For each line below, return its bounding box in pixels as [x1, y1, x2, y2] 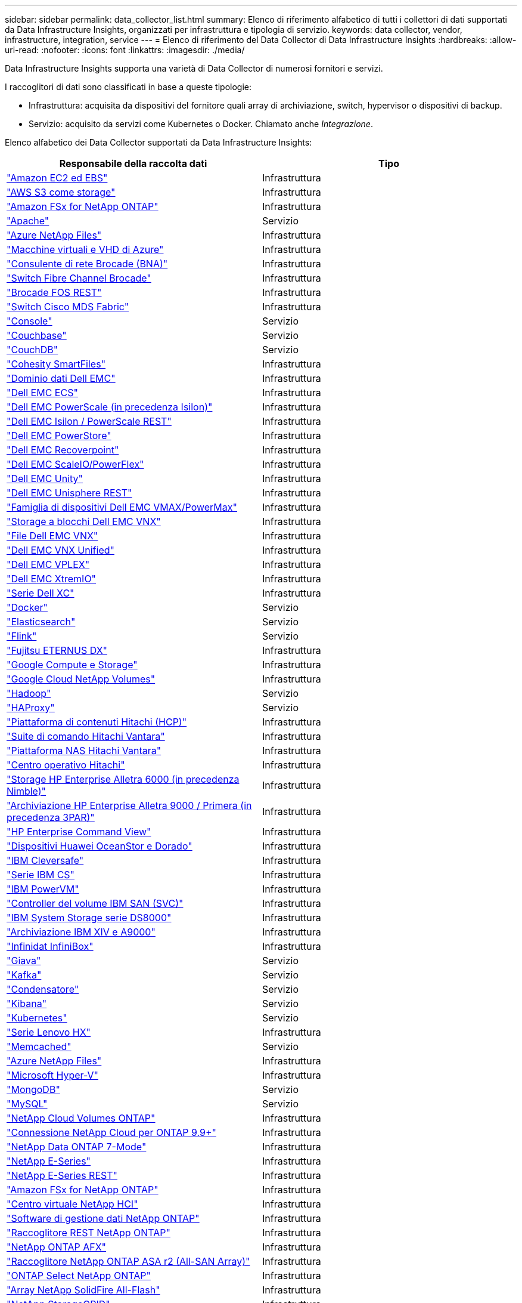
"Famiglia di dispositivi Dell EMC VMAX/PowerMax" [7, 501, 237, 513]
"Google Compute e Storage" [7, 659, 138, 671]
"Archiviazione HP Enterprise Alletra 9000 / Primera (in [7, 799, 252, 811]
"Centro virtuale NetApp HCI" [7, 1198, 138, 1210]
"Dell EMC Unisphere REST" [7, 487, 132, 499]
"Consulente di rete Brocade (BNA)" [7, 258, 168, 270]
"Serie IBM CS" [7, 869, 75, 881]
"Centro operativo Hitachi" [7, 759, 125, 771]
